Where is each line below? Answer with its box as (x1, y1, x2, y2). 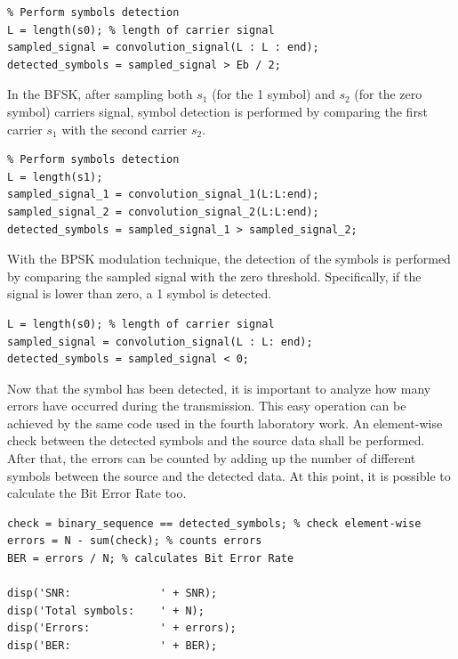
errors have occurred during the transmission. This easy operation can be (7, 396, 406, 415)
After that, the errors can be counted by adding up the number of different (7, 449, 416, 468)
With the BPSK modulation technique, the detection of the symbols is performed (7, 249, 451, 268)
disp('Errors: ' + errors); (7, 622, 237, 635)
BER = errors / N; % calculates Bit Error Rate (7, 552, 294, 565)
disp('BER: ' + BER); (7, 639, 218, 652)
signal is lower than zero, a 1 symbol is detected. (7, 284, 272, 303)
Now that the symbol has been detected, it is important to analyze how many (7, 378, 431, 397)
